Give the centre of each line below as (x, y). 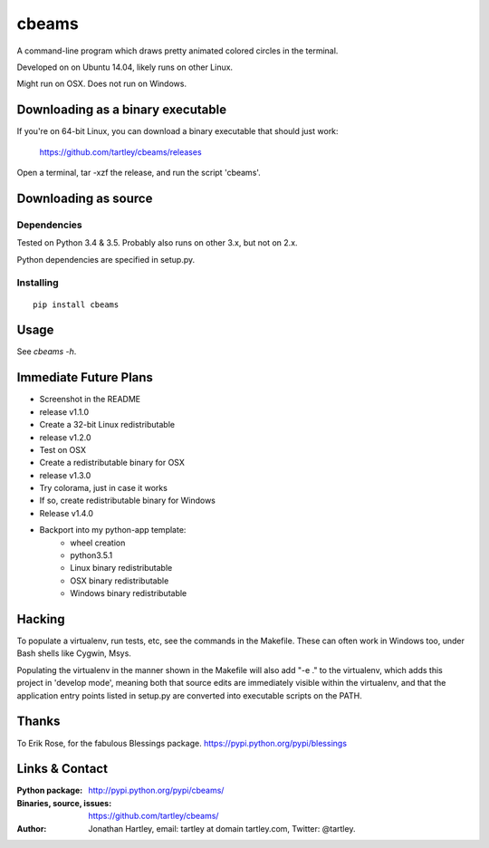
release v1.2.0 (65, 437)
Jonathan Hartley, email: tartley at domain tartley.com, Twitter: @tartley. (222, 828)
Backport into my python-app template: (113, 530)
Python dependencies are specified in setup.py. (106, 259)
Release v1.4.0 (67, 513)
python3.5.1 (91, 555)
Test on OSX (62, 449)
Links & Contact (62, 769)
